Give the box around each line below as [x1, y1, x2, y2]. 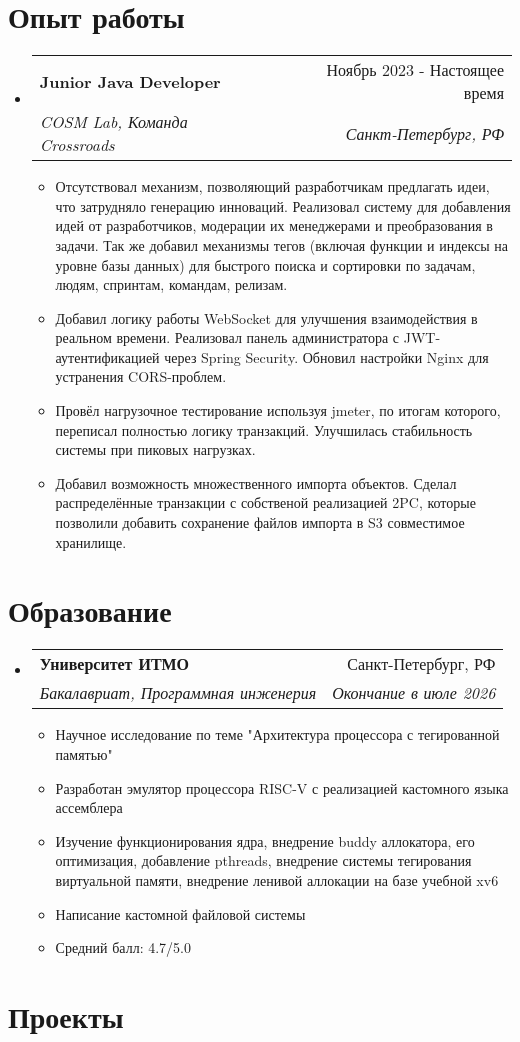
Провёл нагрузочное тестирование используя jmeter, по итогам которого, [55, 400, 501, 421]
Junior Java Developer [39, 69, 221, 93]
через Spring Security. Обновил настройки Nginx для [164, 346, 489, 367]
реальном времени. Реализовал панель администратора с [55, 327, 400, 348]
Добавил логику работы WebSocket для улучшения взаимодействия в [55, 307, 478, 328]
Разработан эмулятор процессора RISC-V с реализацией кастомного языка [55, 777, 509, 798]
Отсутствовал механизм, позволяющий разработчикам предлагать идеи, [55, 176, 490, 197]
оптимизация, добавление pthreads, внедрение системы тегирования [55, 850, 472, 871]
